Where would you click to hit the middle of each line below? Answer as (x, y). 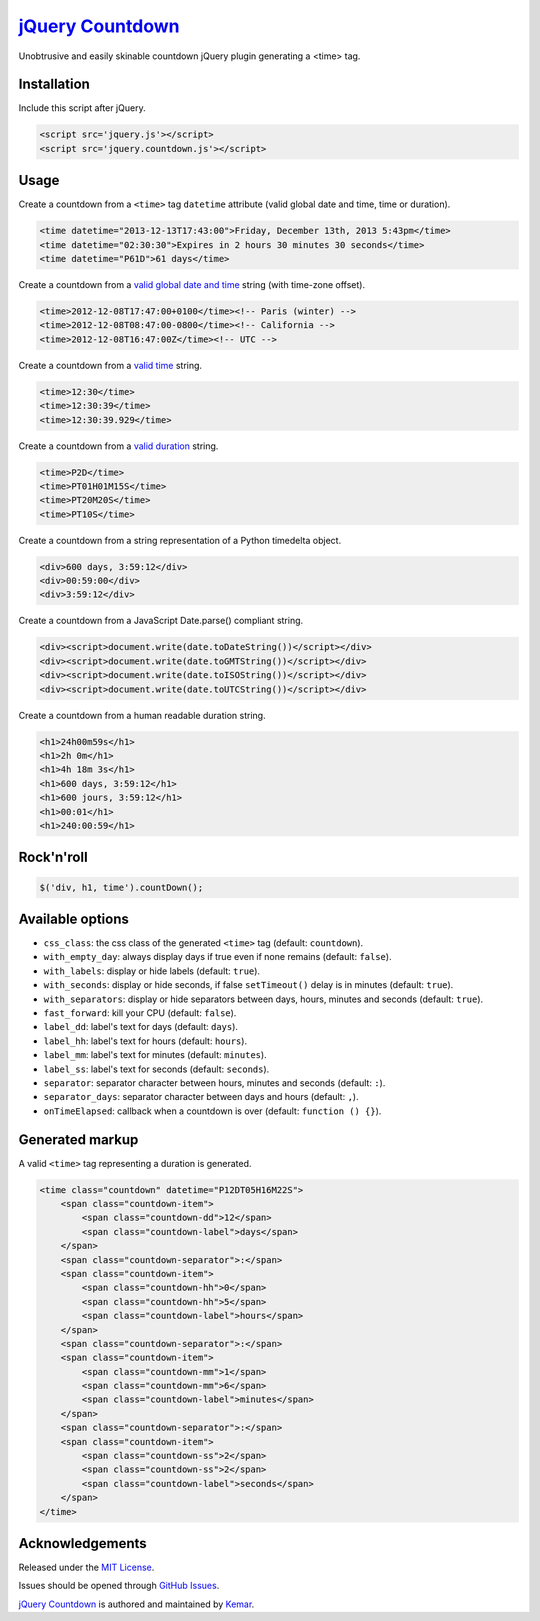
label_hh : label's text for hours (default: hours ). (145, 1041)
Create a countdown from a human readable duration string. (142, 715)
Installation (54, 84)
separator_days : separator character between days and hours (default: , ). (201, 1097)
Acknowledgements (82, 1543)
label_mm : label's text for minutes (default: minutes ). (155, 1055)
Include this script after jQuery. (82, 108)
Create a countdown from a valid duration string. (118, 446)
